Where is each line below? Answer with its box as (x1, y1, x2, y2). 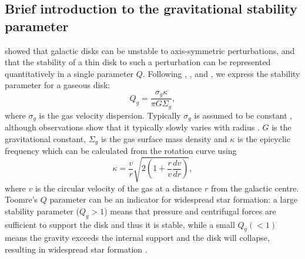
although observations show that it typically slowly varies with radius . (5, 121, 260, 133)
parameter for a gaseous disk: (5, 79, 110, 91)
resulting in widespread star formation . (5, 243, 148, 255)
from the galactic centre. (210, 181, 299, 194)
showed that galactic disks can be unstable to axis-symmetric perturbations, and (5, 44, 295, 56)
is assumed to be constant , (194, 109, 293, 121)
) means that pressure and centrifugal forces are (104, 204, 276, 217)
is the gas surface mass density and (100, 132, 227, 144)
